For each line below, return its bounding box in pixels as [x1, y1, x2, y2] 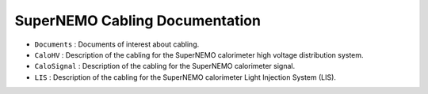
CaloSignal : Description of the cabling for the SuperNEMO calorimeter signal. [34, 62, 296, 71]
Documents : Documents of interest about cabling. [34, 39, 200, 49]
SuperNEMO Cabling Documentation [14, 12, 262, 29]
